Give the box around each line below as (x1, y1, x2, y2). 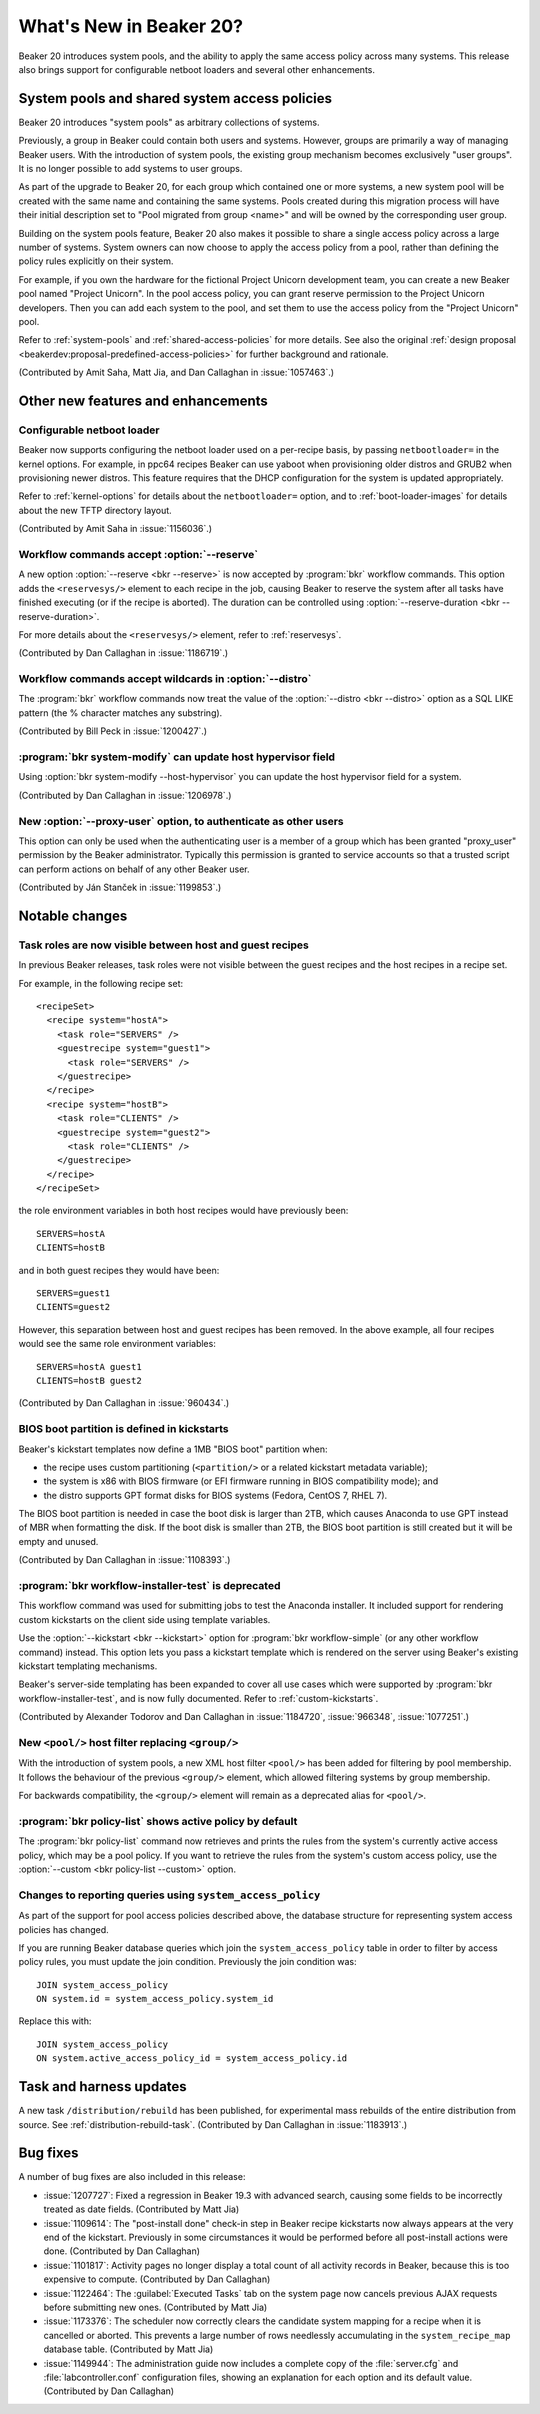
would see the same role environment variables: (18, 1338, 217, 1350)
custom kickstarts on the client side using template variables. (18, 1613, 271, 1625)
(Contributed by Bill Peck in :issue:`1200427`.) (18, 725, 208, 737)
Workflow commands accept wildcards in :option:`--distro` (18, 672, 312, 686)
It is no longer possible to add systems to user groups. (18, 163, 243, 175)
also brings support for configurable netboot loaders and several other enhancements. (18, 63, 375, 75)
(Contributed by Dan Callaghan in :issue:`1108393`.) (18, 1554, 231, 1566)
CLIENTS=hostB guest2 (36, 1375, 142, 1386)
